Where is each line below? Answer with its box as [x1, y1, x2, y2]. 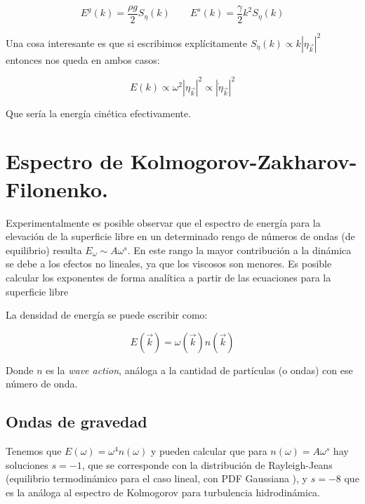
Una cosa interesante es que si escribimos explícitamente [6, 35, 248, 50]
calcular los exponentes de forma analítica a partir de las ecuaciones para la [6, 270, 331, 284]
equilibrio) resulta [6, 242, 82, 257]
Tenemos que [6, 444, 62, 458]
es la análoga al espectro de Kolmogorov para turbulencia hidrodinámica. [6, 484, 320, 499]
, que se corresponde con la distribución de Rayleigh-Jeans [81, 457, 333, 472]
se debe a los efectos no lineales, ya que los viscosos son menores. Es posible [6, 256, 332, 271]
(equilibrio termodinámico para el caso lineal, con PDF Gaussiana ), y [6, 471, 308, 486]
